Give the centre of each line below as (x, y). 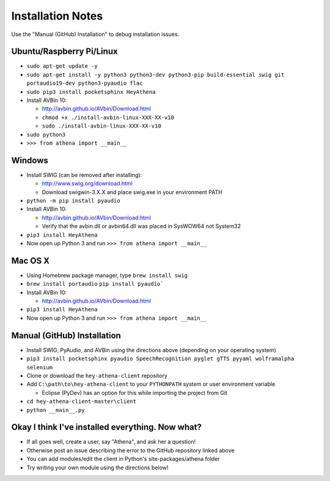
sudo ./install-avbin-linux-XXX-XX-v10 (101, 126)
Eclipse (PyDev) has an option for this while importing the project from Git (134, 392)
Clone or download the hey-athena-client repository (97, 375)
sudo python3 (46, 135)
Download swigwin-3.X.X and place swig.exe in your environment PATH (132, 192)
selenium (40, 367)
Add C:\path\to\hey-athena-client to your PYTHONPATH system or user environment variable (151, 384)
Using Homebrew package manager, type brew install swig (107, 275)
